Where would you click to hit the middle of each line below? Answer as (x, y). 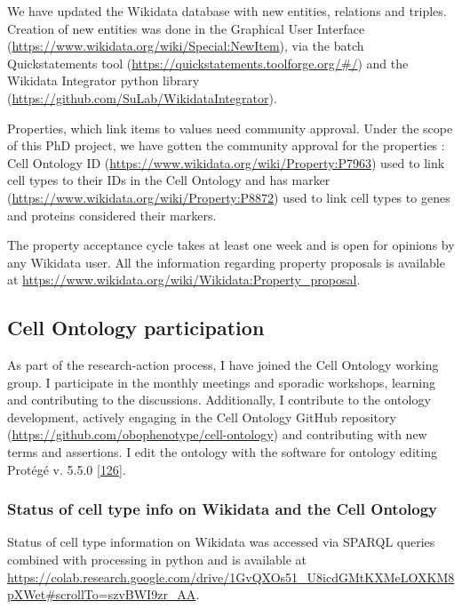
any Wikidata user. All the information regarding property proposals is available (226, 262)
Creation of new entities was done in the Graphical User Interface (186, 28)
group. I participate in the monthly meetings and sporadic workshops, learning (221, 382)
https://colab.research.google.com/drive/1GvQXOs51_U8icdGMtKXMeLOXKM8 (231, 577)
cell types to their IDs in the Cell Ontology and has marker (169, 180)
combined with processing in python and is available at (157, 560)
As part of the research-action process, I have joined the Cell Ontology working (223, 365)
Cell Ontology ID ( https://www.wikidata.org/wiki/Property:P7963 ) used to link (226, 162)
